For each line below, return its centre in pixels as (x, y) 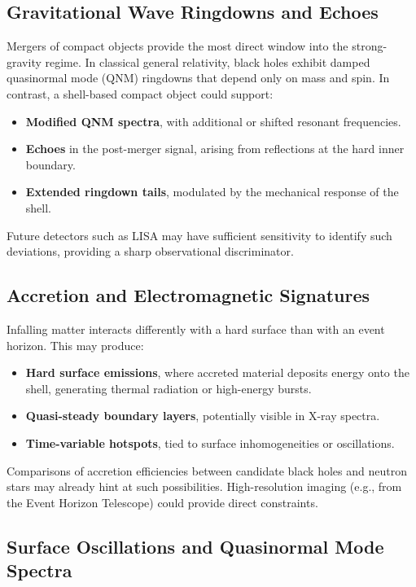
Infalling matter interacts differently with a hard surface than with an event (196, 329)
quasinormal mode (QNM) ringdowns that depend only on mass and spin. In (198, 78)
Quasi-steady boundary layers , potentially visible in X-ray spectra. (203, 416)
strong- (370, 46)
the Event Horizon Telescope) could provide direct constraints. (162, 502)
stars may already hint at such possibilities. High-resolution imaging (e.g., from (204, 486)
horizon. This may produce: (75, 345)
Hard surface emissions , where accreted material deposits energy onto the (217, 372)
